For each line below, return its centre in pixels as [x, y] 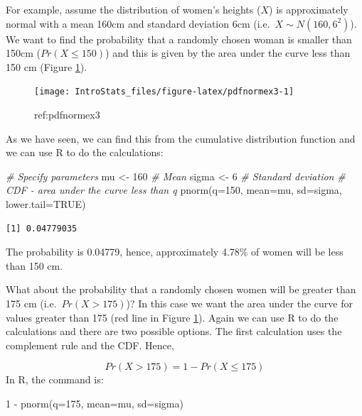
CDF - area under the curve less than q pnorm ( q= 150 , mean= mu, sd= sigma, [174, 190]
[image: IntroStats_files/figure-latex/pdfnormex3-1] [164, 92]
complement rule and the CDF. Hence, [90, 345]
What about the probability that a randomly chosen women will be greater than [181, 289]
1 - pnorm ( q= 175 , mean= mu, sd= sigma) [95, 403]
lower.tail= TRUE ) [46, 204]
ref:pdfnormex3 [67, 115]
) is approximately [309, 9]
